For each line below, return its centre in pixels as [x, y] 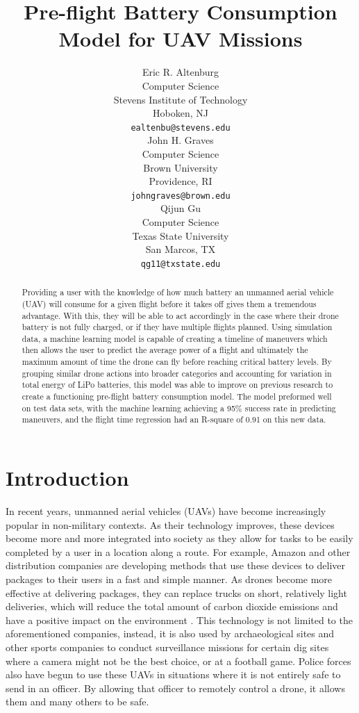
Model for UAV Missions [181, 39]
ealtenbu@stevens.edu [181, 128]
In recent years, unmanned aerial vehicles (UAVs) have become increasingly [166, 511]
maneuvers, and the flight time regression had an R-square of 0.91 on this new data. [174, 419]
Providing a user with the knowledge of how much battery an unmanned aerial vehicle [178, 292]
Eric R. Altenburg [181, 72]
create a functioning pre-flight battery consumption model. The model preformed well [177, 396]
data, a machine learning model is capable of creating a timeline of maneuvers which [175, 338]
